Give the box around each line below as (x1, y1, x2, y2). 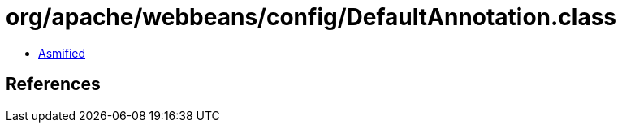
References (6, 74, 101, 95)
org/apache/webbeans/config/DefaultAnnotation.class (6, 3, 617, 31)
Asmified (38, 45, 86, 60)
